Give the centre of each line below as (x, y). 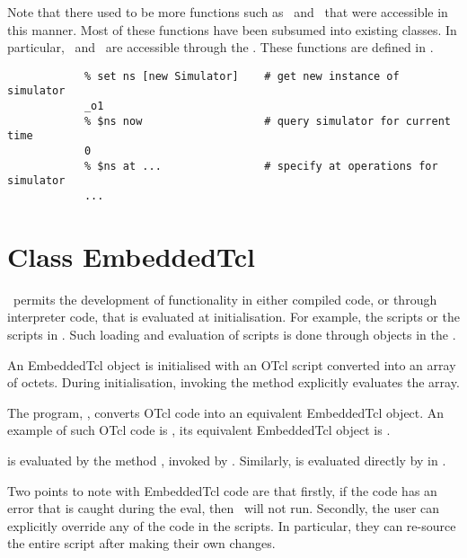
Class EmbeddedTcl (132, 256)
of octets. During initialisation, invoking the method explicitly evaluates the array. (233, 382)
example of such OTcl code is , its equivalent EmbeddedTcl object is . (199, 430)
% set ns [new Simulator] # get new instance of (242, 76)
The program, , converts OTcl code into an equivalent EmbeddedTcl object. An (226, 412)
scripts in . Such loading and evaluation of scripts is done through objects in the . (232, 334)
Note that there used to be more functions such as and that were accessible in (228, 12)
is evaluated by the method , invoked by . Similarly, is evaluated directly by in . (227, 460)
